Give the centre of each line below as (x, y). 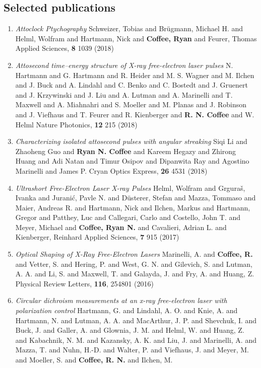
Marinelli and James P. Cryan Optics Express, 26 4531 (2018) (111, 170)
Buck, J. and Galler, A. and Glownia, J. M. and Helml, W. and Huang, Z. (130, 330)
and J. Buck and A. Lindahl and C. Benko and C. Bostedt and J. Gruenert (132, 85)
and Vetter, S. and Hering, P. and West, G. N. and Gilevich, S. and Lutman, (134, 264)
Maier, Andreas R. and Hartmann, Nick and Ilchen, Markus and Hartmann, (133, 207)
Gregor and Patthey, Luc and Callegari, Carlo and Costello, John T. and (128, 217)
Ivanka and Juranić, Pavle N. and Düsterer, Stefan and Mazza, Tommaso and (136, 198)
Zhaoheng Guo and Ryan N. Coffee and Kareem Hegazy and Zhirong (126, 151)
